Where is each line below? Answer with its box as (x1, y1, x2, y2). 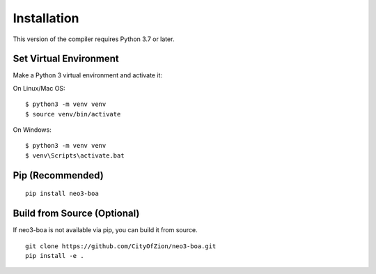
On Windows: (13, 125, 52, 134)
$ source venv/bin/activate (25, 110, 121, 118)
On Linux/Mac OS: (13, 84, 65, 92)
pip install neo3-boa (25, 190, 99, 198)
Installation (13, 10, 79, 26)
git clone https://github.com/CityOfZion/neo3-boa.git (25, 242, 217, 250)
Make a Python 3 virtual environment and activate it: (13, 71, 163, 79)
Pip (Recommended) (13, 169, 104, 181)
